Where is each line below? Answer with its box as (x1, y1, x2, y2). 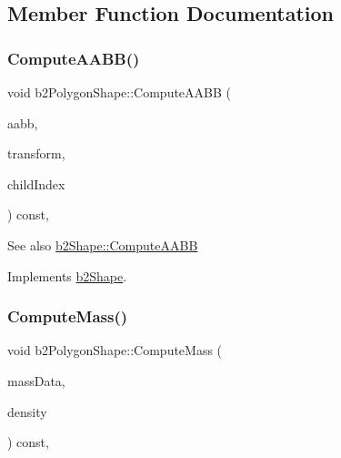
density (7, 402, 47, 421)
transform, (7, 144, 65, 163)
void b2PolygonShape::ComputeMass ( (7, 341, 223, 360)
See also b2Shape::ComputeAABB (7, 235, 198, 254)
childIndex (7, 174, 65, 193)
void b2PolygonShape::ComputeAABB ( (7, 83, 232, 101)
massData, (7, 371, 65, 390)
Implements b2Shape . (7, 266, 127, 285)
